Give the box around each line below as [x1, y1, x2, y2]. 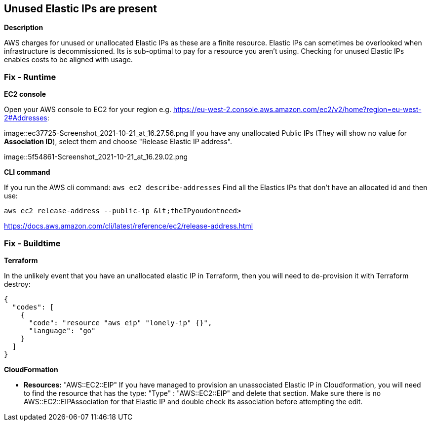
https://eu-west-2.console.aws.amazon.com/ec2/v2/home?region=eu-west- [173, 105, 422, 114]
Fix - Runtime [4, 72, 56, 82]
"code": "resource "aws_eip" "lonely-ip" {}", [29, 318, 212, 327]
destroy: [4, 279, 31, 288]
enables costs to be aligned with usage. [4, 55, 133, 64]
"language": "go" [29, 326, 96, 335]
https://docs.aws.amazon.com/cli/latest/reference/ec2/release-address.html [4, 222, 253, 231]
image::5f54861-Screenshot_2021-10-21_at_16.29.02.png [4, 153, 188, 161]
